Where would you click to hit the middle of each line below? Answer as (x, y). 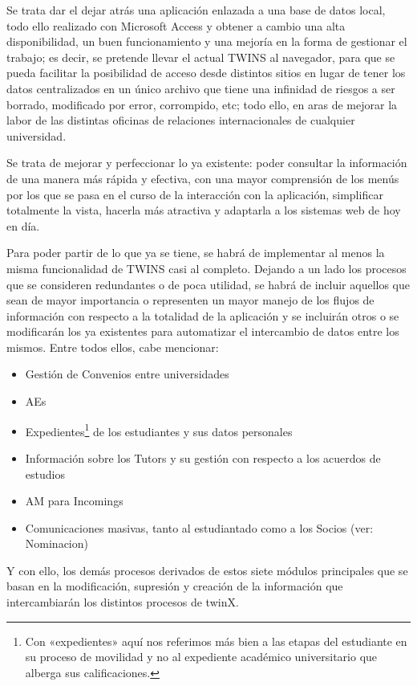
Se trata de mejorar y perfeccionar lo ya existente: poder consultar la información (207, 163)
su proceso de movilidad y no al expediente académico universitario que (201, 657)
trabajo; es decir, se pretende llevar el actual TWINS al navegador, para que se (201, 57)
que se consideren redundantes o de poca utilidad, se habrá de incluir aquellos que (208, 284)
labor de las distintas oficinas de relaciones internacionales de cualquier (181, 120)
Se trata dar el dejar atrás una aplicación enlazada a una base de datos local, (196, 10)
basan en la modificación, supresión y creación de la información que (175, 586)
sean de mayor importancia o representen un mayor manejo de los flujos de (190, 300)
